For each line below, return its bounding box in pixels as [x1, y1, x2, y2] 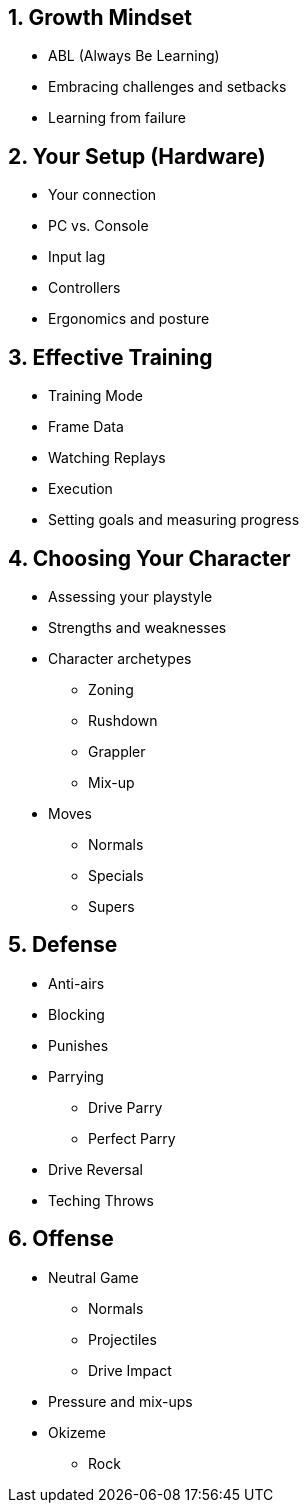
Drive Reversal [48, 1160, 143, 1178]
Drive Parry [88, 1098, 163, 1116]
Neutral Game [48, 1268, 139, 1286]
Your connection [48, 186, 157, 204]
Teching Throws [48, 1191, 154, 1209]
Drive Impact [88, 1361, 172, 1379]
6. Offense [8, 1226, 114, 1252]
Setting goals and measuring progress [48, 511, 300, 529]
